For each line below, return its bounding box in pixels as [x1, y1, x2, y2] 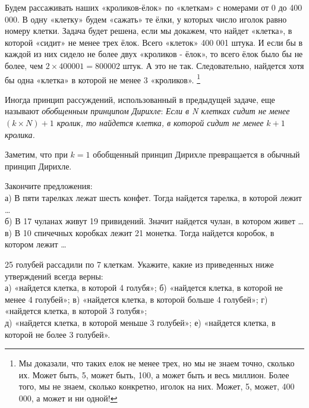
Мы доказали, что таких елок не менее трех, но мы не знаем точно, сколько [18, 357, 295, 369]
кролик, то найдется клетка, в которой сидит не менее [56, 117, 264, 128]
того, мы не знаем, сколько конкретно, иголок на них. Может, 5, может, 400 [18, 380, 295, 393]
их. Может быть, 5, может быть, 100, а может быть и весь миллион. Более [18, 368, 289, 381]
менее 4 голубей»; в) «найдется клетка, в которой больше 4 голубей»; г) [5, 293, 268, 305]
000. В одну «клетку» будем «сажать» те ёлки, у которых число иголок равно [5, 12, 287, 25]
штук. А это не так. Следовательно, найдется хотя [122, 59, 304, 71]
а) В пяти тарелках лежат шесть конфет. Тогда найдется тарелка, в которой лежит [5, 191, 302, 203]
